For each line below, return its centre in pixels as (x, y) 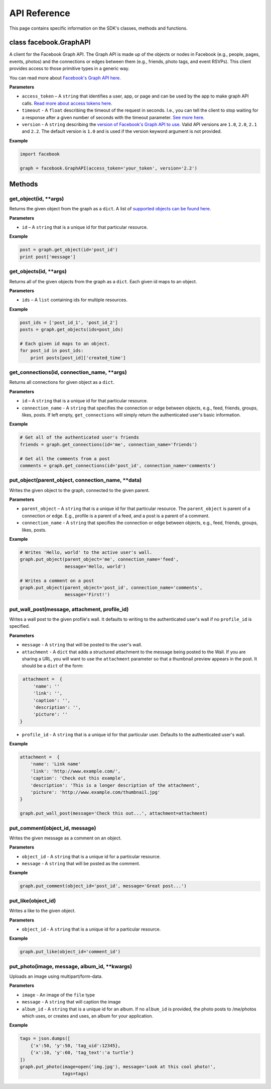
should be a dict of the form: (53, 666)
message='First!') (87, 595)
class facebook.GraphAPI (50, 43)
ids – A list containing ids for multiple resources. (75, 300)
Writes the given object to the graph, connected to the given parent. (80, 490)
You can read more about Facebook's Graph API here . (65, 77)
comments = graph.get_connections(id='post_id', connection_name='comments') (118, 466)
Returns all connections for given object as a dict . (62, 382)
